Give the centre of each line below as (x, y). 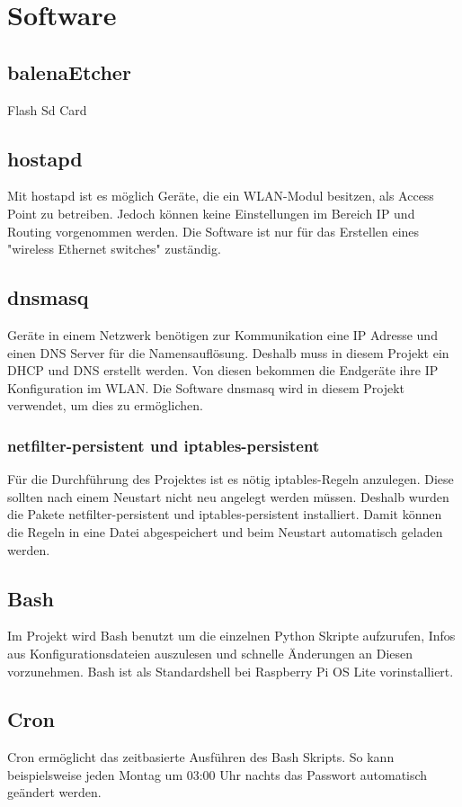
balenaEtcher (69, 72)
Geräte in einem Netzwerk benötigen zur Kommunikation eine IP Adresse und (222, 334)
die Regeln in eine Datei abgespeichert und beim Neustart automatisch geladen (225, 531)
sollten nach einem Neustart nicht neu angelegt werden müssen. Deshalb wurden (228, 496)
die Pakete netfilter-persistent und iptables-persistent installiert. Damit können (225, 514)
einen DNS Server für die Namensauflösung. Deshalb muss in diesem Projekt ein (228, 352)
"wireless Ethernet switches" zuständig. (114, 249)
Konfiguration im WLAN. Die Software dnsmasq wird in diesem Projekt (206, 387)
